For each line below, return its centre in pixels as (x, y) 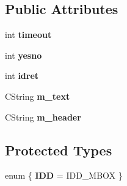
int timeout (28, 35)
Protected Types (59, 150)
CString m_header (43, 117)
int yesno (24, 55)
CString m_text (38, 96)
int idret (22, 76)
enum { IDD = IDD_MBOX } (64, 175)
